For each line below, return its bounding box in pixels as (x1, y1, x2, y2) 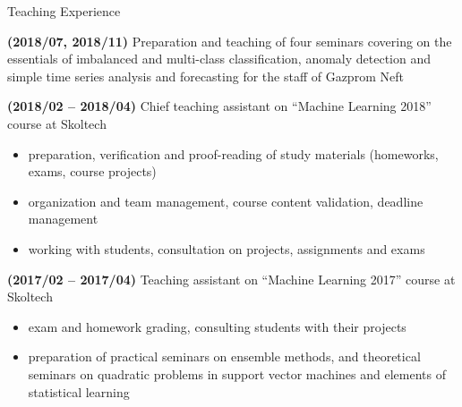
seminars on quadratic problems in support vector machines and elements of (28, 364, 446, 383)
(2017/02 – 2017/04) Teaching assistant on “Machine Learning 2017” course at (7, 269, 456, 288)
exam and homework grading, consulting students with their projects (28, 317, 406, 335)
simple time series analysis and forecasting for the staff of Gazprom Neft (7, 66, 404, 85)
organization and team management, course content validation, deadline (28, 191, 423, 210)
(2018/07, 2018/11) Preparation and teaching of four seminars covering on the (7, 31, 452, 50)
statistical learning (28, 382, 130, 401)
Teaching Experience (7, 2, 121, 20)
